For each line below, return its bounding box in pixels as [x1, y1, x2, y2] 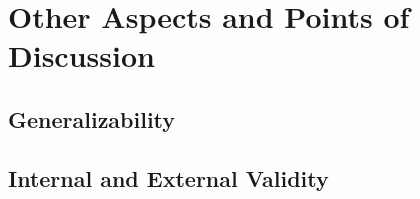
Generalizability [8, 103, 176, 134]
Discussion [8, 35, 155, 76]
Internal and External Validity [8, 162, 329, 193]
